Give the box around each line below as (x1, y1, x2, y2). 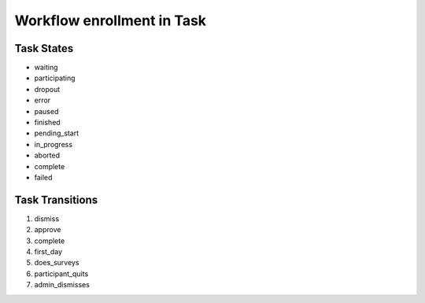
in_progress (34, 139, 73, 149)
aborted (34, 150, 61, 161)
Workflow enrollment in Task (14, 12, 207, 29)
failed (34, 172, 53, 182)
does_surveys (34, 258, 79, 268)
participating (34, 73, 76, 83)
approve (34, 225, 61, 235)
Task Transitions (14, 193, 98, 206)
